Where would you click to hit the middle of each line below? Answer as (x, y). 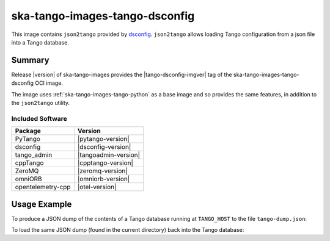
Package (28, 131)
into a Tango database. (40, 42)
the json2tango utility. (41, 103)
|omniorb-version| (104, 179)
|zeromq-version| (102, 171)
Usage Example (42, 204)
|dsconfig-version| (104, 147)
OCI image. (49, 83)
